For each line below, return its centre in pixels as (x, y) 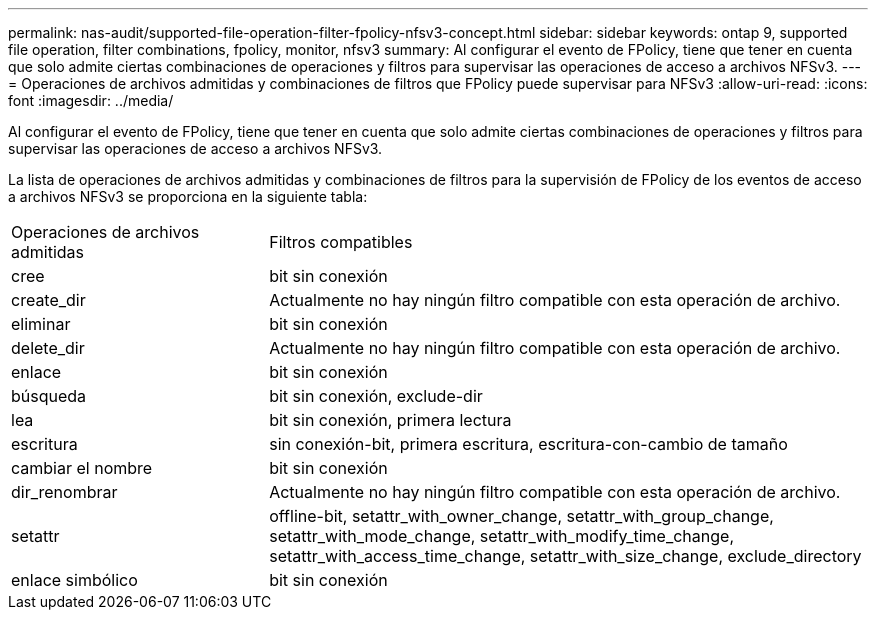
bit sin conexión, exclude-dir (376, 396)
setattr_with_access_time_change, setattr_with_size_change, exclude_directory (565, 556)
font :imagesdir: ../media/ (91, 100)
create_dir (48, 300)
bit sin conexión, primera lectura (390, 420)
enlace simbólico (74, 580)
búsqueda (49, 396)
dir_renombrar (64, 492)
